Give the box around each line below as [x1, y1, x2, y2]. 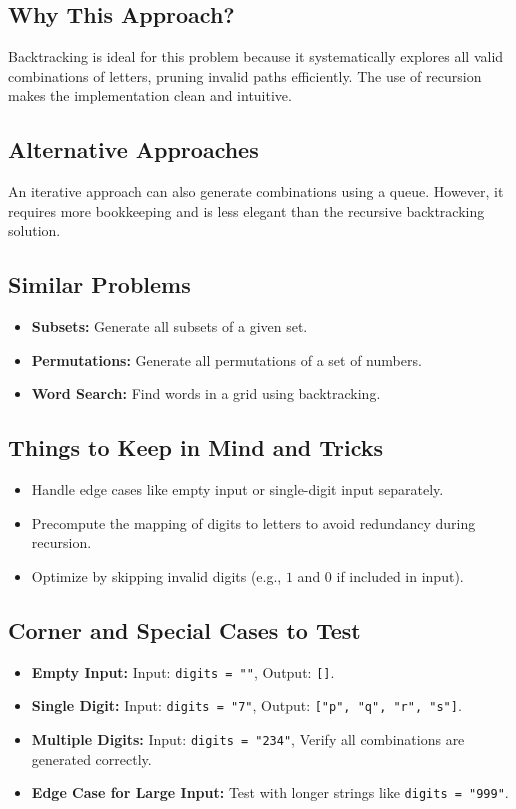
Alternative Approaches [8, 134, 259, 165]
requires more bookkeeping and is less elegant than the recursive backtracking [8, 200, 485, 221]
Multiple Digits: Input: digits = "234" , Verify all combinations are [31, 729, 465, 750]
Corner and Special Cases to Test [8, 614, 361, 645]
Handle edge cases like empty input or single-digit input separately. [31, 479, 444, 500]
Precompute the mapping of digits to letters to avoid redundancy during [31, 512, 476, 533]
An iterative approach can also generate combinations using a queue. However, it [8, 181, 504, 202]
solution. [8, 220, 61, 241]
